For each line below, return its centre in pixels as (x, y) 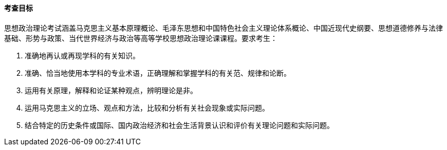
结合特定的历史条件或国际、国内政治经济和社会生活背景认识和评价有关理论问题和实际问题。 (179, 125)
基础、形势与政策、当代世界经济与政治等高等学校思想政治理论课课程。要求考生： (141, 38)
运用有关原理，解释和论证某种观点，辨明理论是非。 (111, 90)
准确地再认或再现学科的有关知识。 (82, 55)
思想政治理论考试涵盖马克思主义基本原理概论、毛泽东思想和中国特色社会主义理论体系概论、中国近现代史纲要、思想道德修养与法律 (223, 28)
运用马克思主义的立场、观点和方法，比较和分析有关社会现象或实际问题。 (147, 108)
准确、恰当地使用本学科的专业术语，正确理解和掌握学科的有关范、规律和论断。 (158, 73)
